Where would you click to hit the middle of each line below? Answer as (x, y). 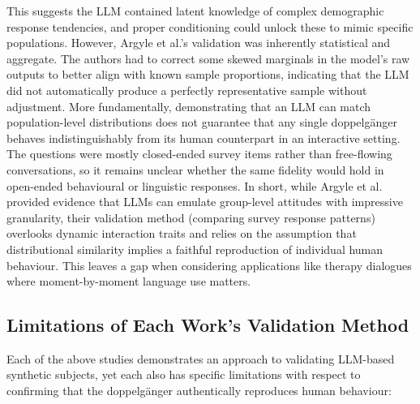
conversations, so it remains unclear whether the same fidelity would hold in (195, 169)
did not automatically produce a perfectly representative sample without (187, 90)
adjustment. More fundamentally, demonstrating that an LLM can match (189, 106)
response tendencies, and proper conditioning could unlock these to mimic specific (210, 26)
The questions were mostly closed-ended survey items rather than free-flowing (199, 154)
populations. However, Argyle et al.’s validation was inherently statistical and (199, 43)
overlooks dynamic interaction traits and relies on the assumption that (182, 233)
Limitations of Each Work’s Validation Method (208, 325)
